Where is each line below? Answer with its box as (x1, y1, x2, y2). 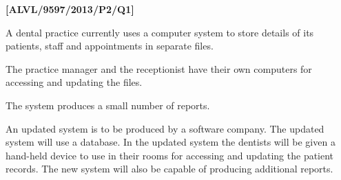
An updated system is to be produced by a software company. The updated (6, 121, 324, 135)
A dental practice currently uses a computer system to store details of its (6, 25, 314, 39)
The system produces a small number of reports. (6, 98, 210, 112)
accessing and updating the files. (6, 75, 143, 89)
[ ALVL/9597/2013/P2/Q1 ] (6, 2, 134, 16)
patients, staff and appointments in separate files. (6, 38, 214, 53)
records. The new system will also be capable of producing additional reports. (6, 161, 333, 176)
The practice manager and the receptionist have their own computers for (6, 61, 312, 76)
